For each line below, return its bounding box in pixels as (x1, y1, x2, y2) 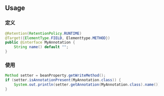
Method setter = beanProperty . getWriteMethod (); (5, 73, 106, 78)
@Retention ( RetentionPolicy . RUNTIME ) (5, 31, 82, 36)
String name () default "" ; (14, 45, 69, 49)
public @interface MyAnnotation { (5, 40, 76, 45)
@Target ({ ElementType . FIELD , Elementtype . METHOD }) (5, 35, 110, 41)
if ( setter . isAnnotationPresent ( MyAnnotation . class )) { (5, 78, 121, 83)
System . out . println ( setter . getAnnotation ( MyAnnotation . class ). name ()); (14, 82, 163, 87)
